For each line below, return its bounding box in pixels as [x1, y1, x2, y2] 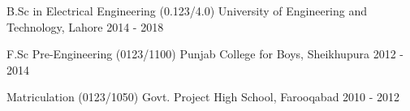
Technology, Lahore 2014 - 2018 [6, 18, 164, 35]
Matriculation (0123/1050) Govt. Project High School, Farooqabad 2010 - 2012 [6, 88, 400, 105]
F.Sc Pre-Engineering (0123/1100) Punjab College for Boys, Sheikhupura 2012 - [6, 45, 404, 62]
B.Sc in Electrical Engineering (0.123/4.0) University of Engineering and [6, 2, 368, 19]
